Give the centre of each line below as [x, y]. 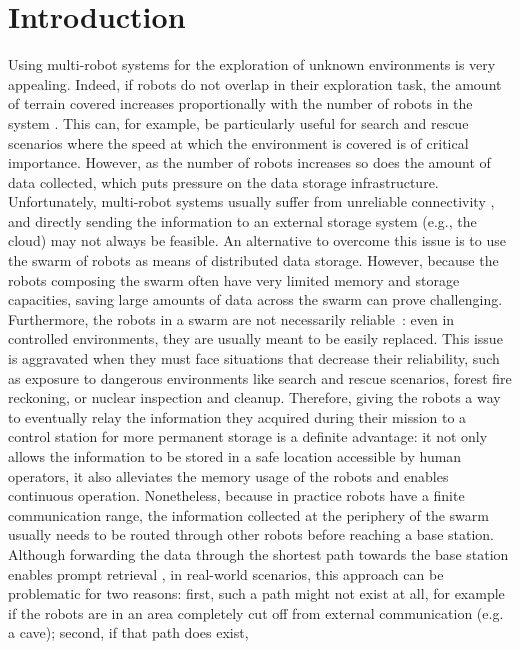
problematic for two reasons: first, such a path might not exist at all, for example [256, 593]
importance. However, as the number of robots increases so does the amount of [249, 162]
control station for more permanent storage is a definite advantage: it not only [248, 436]
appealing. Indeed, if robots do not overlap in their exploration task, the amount [255, 83]
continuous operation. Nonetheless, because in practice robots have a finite [236, 495]
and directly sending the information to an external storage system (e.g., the [242, 220]
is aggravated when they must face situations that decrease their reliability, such [254, 358]
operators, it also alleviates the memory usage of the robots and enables [228, 475]
